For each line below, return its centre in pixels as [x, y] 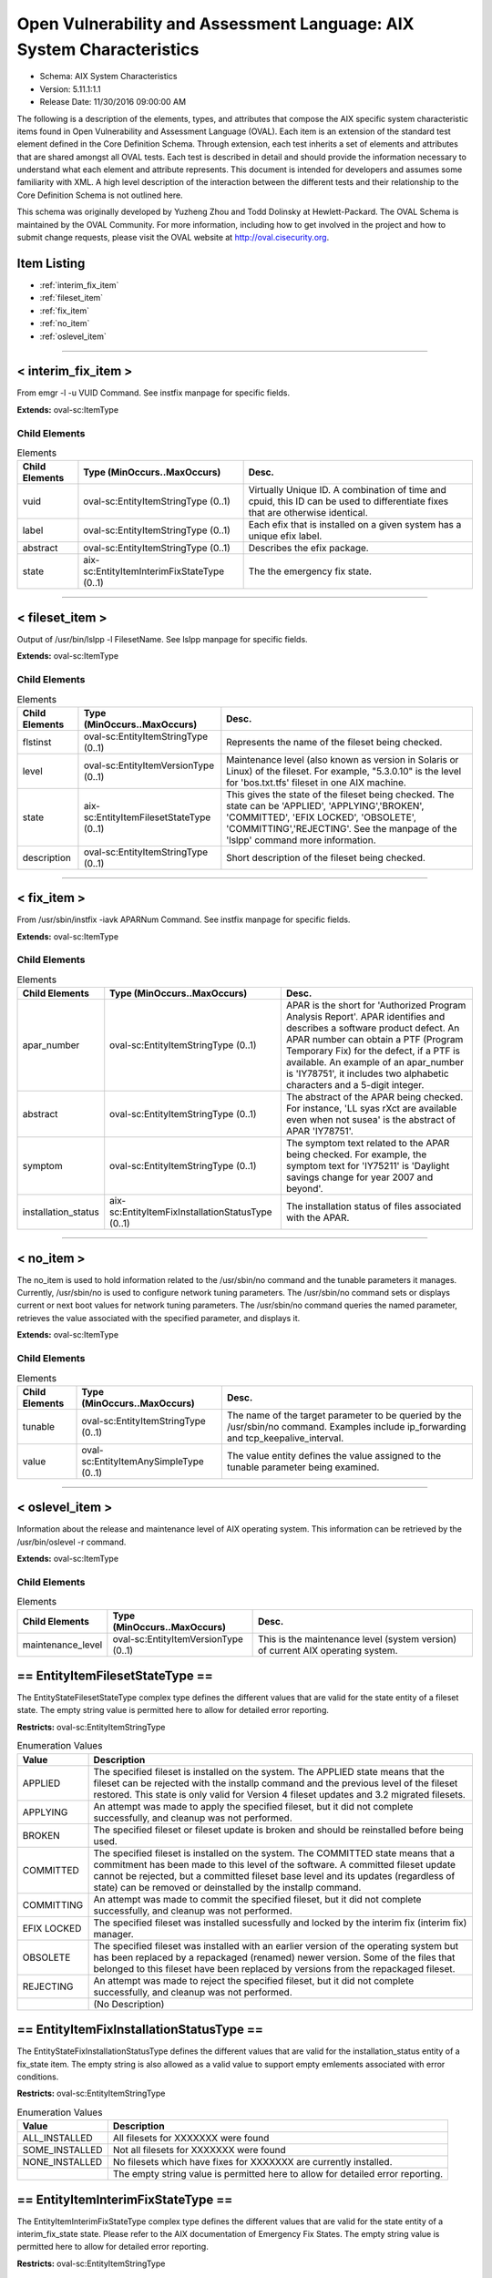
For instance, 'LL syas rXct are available [371, 1109]
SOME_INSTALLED [62, 2150]
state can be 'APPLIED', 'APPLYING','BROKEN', [325, 806]
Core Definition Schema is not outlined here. [100, 195]
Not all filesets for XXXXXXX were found [199, 2150]
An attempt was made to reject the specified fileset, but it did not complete [254, 1980]
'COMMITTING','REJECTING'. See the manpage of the [342, 828]
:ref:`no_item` [65, 323]
